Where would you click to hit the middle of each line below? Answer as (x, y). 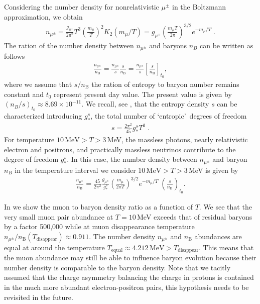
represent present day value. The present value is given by (143, 94)
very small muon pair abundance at (59, 216)
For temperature (29, 139)
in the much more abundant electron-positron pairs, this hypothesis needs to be (126, 287)
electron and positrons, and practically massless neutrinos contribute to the (120, 149)
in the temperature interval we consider (75, 170)
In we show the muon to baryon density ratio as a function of (98, 207)
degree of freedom (31, 159)
